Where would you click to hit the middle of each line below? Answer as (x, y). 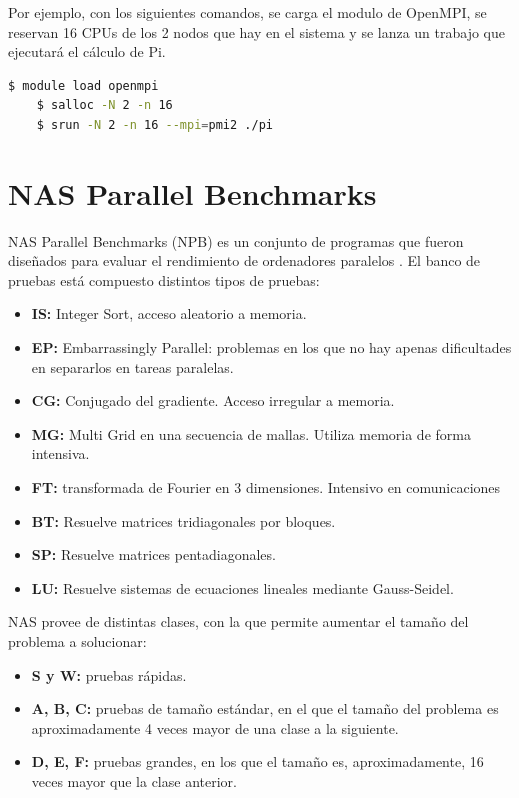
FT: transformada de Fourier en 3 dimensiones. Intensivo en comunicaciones (266, 487)
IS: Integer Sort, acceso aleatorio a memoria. (169, 313)
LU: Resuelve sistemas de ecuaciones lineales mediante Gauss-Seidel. (242, 587)
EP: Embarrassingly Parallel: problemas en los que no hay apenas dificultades (271, 347)
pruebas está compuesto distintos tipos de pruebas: (164, 279)
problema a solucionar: (77, 641)
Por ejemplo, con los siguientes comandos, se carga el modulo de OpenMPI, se (247, 12)
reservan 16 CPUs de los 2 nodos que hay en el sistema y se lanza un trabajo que (257, 31)
